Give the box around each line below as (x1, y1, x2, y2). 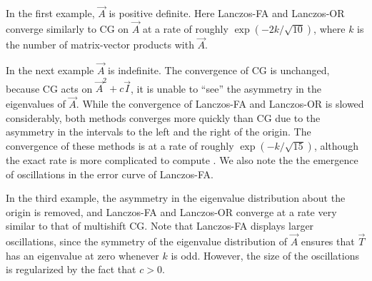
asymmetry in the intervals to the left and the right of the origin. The (6, 124, 311, 139)
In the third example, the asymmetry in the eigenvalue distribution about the (6, 190, 346, 205)
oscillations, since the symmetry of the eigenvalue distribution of (6, 234, 288, 249)
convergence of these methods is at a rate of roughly (6, 138, 234, 153)
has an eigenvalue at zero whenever (6, 247, 159, 262)
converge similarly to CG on (6, 21, 129, 36)
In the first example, (6, 6, 95, 21)
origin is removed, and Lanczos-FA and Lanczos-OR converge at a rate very (6, 204, 337, 219)
